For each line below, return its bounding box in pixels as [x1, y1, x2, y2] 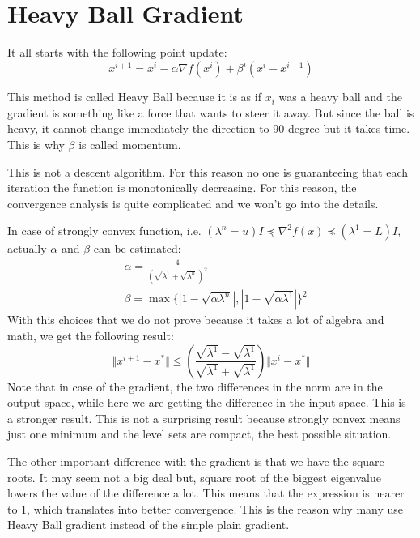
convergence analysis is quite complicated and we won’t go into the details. [7, 194, 379, 211]
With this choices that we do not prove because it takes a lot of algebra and [7, 311, 384, 328]
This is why [7, 136, 65, 152]
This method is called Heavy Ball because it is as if [7, 88, 261, 105]
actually [7, 240, 47, 257]
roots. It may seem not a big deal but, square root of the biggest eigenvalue [7, 468, 381, 485]
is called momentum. [78, 136, 181, 152]
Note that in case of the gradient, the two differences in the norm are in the [7, 378, 383, 395]
